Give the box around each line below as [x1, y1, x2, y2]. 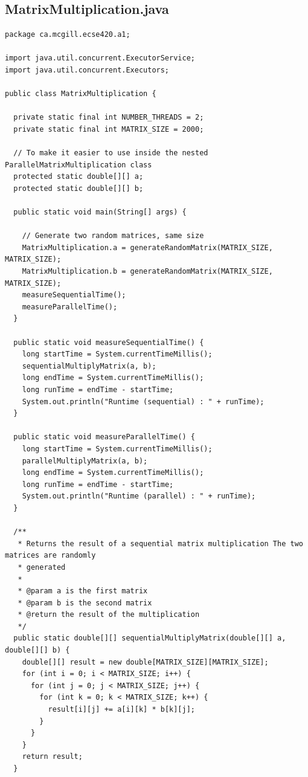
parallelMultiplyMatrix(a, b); [22, 456, 148, 465]
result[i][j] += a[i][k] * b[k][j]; [48, 705, 195, 714]
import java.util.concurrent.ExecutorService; [5, 54, 195, 63]
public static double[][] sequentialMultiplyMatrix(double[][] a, [13, 634, 286, 643]
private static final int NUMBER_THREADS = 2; [13, 113, 204, 122]
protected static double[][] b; [13, 184, 144, 193]
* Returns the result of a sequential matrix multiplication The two [18, 539, 303, 548]
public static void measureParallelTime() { [13, 433, 195, 442]
